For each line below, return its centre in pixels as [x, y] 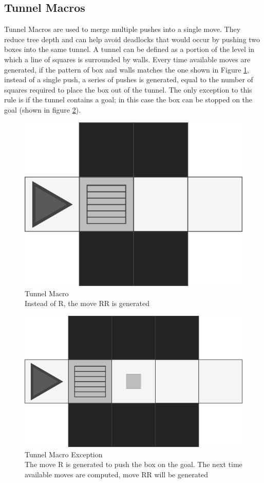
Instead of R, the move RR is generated [87, 303]
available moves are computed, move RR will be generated [117, 474]
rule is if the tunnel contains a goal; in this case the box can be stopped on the [128, 100]
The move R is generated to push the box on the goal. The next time [134, 464]
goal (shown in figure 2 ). [43, 109]
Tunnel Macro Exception [64, 454]
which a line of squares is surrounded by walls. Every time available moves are [127, 59]
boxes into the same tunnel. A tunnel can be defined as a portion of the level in [129, 49]
